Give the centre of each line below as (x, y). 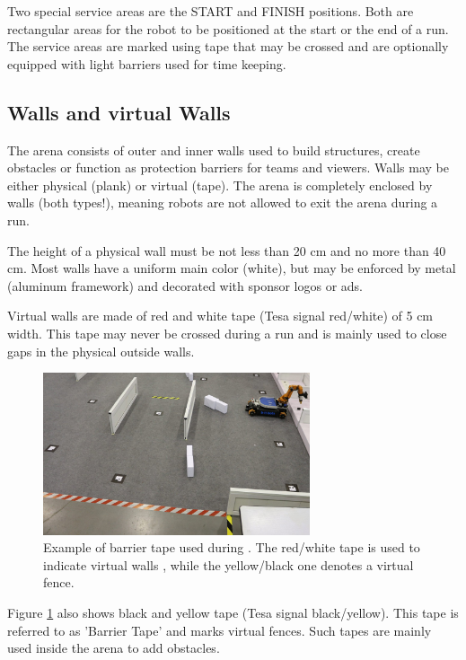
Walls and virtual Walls (119, 112)
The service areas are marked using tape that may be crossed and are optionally (228, 46)
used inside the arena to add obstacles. (114, 648)
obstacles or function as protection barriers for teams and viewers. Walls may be (228, 167)
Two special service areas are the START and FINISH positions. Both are (211, 11)
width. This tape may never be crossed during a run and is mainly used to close (227, 333)
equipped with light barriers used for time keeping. (147, 63)
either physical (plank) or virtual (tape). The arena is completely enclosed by (220, 185)
